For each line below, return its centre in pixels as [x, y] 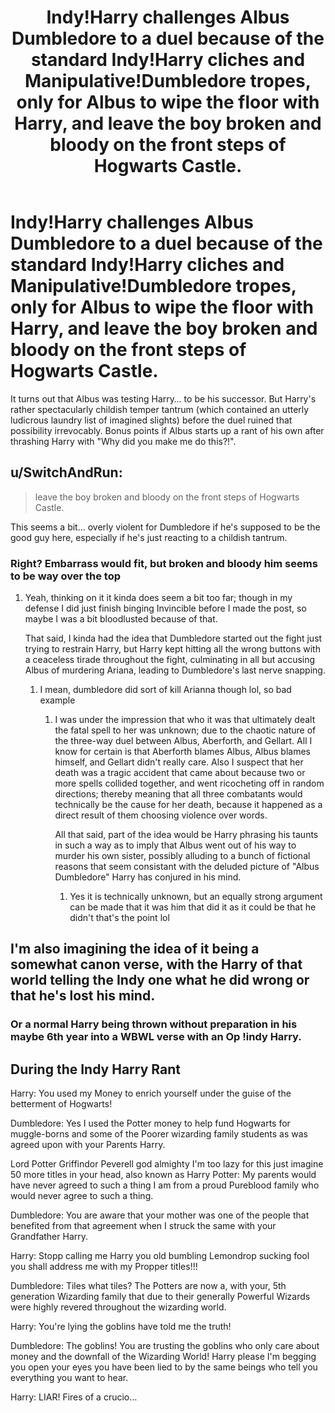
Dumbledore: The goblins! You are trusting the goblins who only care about [165, 1346]
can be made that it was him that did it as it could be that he [193, 907]
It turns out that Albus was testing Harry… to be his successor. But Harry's [163, 398]
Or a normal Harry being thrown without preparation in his [154, 1024]
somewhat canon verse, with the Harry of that [156, 964]
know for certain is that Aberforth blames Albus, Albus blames [183, 752]
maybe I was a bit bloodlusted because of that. [121, 619]
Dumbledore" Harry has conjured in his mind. [148, 877]
